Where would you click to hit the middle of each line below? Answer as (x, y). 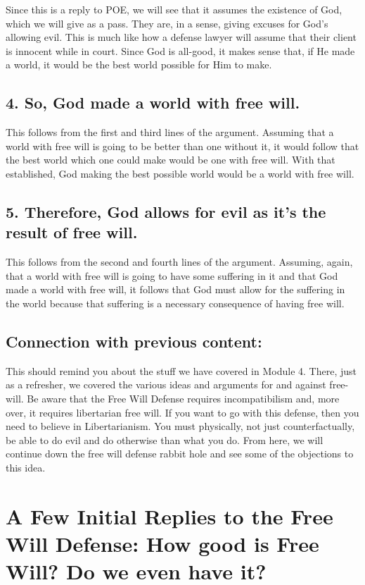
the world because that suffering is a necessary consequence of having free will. (175, 303)
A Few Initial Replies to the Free (169, 516)
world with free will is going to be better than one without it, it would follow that (182, 146)
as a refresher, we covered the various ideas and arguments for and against (166, 384)
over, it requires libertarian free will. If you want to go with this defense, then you (182, 412)
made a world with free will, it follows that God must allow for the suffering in (175, 289)
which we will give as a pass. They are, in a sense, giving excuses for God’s (167, 23)
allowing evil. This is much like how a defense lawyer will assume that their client (181, 37)
